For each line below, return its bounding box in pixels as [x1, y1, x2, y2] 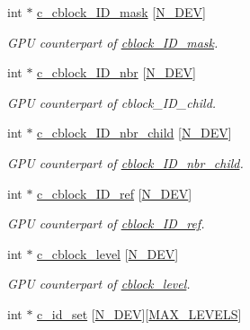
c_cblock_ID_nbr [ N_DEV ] [37, 63, 196, 82]
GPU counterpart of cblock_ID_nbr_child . [7, 153, 244, 172]
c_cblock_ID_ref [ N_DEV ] [37, 183, 192, 202]
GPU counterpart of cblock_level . [7, 274, 191, 293]
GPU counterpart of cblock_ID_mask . [7, 32, 219, 51]
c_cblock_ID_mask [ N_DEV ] [37, 3, 206, 21]
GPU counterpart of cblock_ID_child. [7, 93, 217, 111]
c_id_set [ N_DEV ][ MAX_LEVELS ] [37, 304, 242, 323]
